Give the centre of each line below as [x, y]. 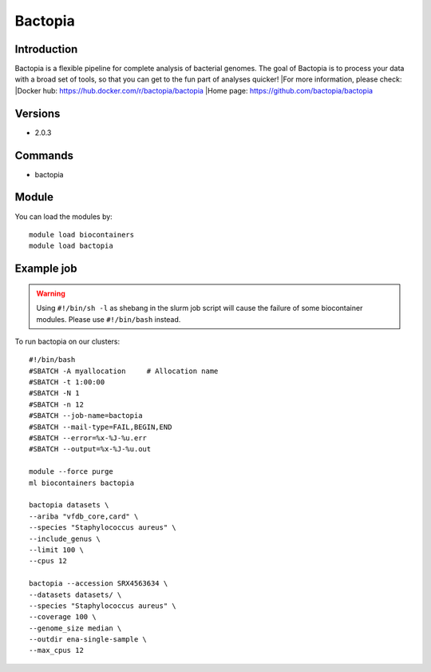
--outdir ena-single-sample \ [88, 640]
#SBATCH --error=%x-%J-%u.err [88, 438]
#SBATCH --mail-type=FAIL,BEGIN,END [101, 427]
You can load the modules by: [64, 217]
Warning [51, 293]
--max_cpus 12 [56, 650]
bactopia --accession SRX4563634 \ [99, 584]
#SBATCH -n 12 [56, 404]
